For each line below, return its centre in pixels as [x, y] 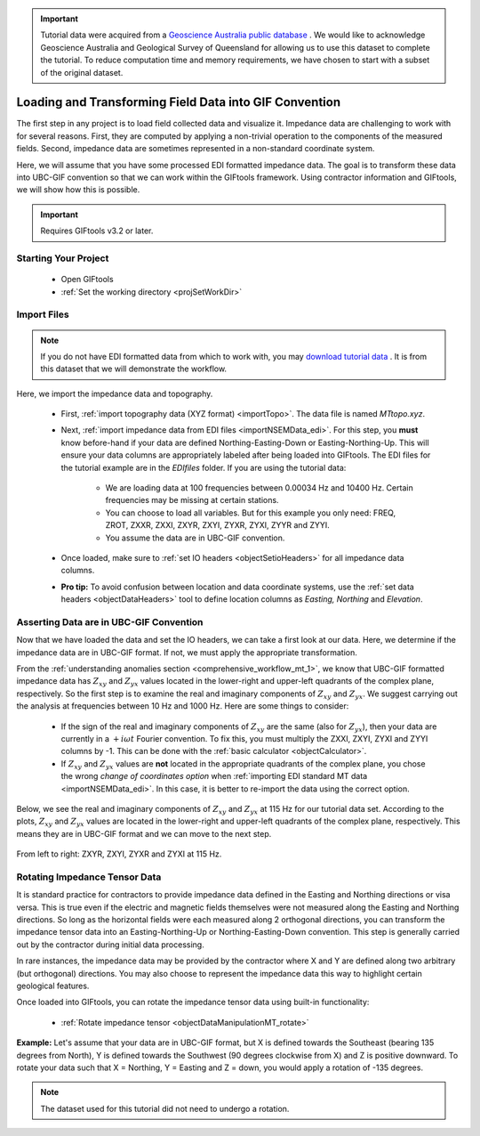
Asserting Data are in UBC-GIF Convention [110, 621]
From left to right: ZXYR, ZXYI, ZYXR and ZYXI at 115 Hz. [119, 854]
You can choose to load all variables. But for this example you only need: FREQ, [250, 513]
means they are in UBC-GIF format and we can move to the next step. [144, 833]
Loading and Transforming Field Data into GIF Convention [179, 102]
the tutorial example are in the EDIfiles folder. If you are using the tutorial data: [204, 467]
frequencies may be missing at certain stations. [192, 500]
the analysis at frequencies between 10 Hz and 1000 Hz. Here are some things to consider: [183, 706]
